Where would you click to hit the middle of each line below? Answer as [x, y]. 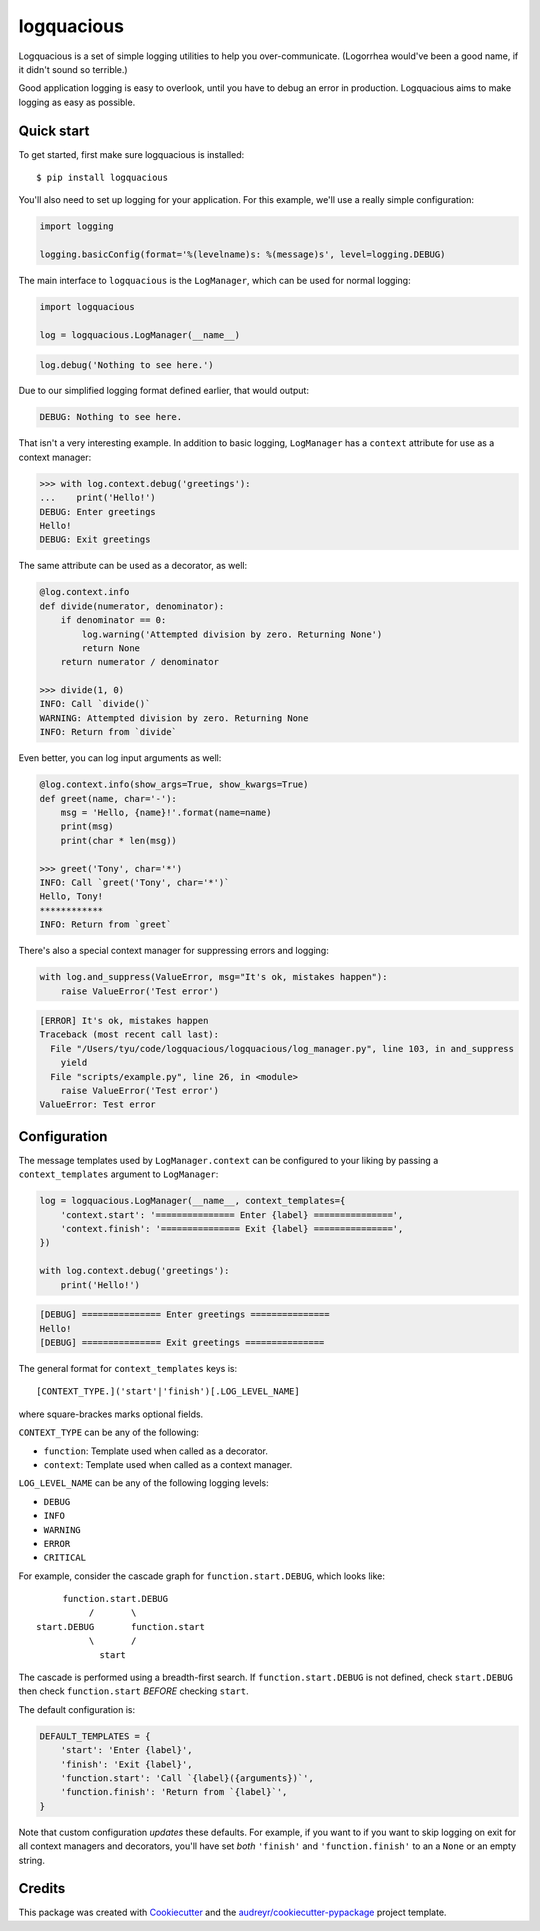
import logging [76, 226]
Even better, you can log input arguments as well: [120, 758]
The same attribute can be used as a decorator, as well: [133, 566]
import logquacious [87, 307]
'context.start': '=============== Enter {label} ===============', [232, 1214]
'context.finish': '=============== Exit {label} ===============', [232, 1229]
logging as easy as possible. [77, 102]
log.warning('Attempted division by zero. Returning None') [232, 634]
